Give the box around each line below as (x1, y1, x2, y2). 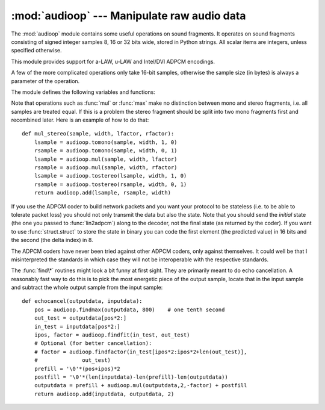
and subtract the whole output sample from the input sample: (11, 284, 163, 291)
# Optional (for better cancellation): (34, 340, 152, 347)
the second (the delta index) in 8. (11, 237, 93, 244)
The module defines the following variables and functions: (11, 88, 156, 96)
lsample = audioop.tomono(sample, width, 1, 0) (34, 138, 178, 146)
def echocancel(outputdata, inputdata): (22, 298, 143, 305)
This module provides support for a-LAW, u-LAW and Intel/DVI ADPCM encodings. (11, 58, 215, 65)
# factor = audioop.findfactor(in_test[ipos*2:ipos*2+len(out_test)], (34, 348, 247, 355)
